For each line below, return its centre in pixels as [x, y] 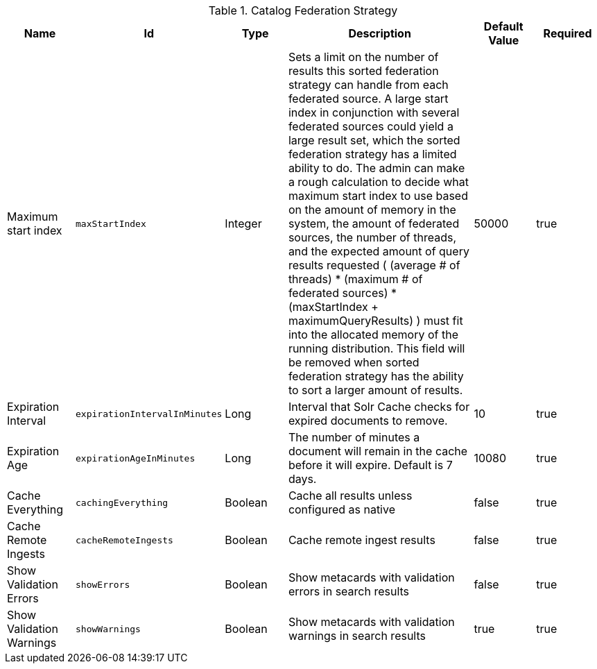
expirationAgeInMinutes [136, 458]
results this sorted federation [363, 71]
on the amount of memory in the [372, 210]
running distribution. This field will [377, 348]
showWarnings [108, 629]
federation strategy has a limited [372, 154]
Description [380, 33]
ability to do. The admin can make [377, 168]
